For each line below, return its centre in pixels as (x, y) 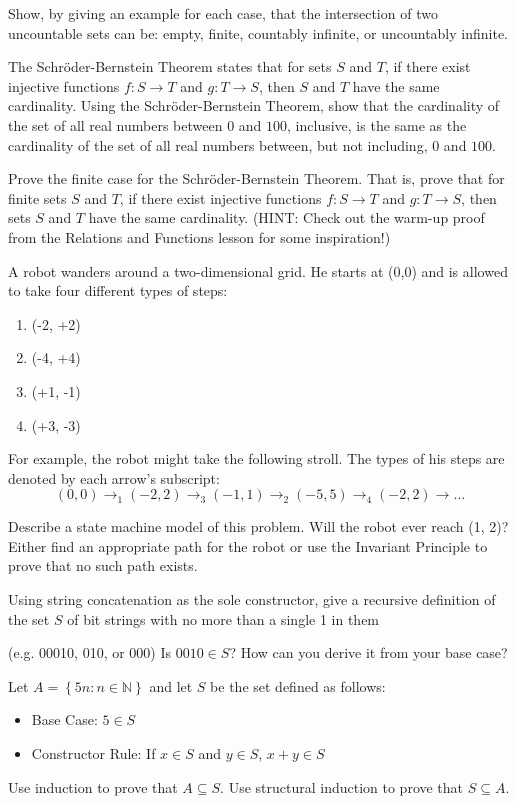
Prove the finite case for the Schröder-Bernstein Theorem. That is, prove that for (256, 178)
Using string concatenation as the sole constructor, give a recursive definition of (252, 599)
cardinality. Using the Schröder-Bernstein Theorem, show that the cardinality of (254, 105)
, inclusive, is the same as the (377, 124)
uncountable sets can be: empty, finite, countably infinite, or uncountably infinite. (258, 32)
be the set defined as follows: (298, 685)
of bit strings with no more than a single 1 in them (223, 618)
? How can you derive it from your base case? (368, 652)
